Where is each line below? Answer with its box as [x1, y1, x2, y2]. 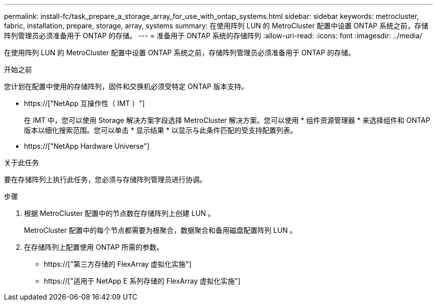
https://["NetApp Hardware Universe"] [24, 142, 150, 150]
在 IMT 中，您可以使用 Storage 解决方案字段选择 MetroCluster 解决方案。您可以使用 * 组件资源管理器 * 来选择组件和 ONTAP [24, 116, 431, 124]
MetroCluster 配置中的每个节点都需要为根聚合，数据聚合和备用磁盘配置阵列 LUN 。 [24, 226, 297, 234]
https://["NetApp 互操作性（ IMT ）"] [24, 99, 145, 107]
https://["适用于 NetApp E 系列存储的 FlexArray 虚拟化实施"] [44, 277, 241, 285]
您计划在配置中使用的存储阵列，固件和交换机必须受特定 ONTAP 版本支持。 [4, 82, 248, 91]
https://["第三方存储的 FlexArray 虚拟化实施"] [44, 260, 192, 268]
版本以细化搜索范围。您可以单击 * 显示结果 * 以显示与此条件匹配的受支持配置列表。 [24, 126, 297, 134]
